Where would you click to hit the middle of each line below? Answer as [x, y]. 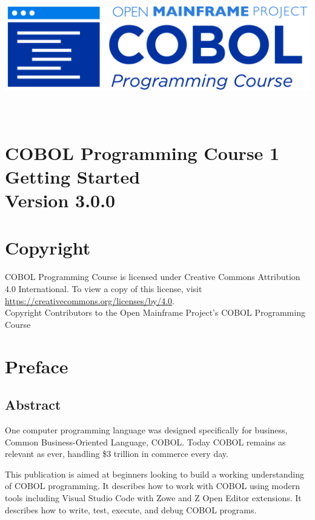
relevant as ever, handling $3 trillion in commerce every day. [117, 454]
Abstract [33, 405]
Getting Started [73, 176]
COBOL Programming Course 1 [142, 152]
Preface [37, 366]
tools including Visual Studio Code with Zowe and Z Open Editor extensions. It [153, 497]
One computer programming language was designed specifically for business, [146, 429]
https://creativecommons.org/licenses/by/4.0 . [90, 300]
